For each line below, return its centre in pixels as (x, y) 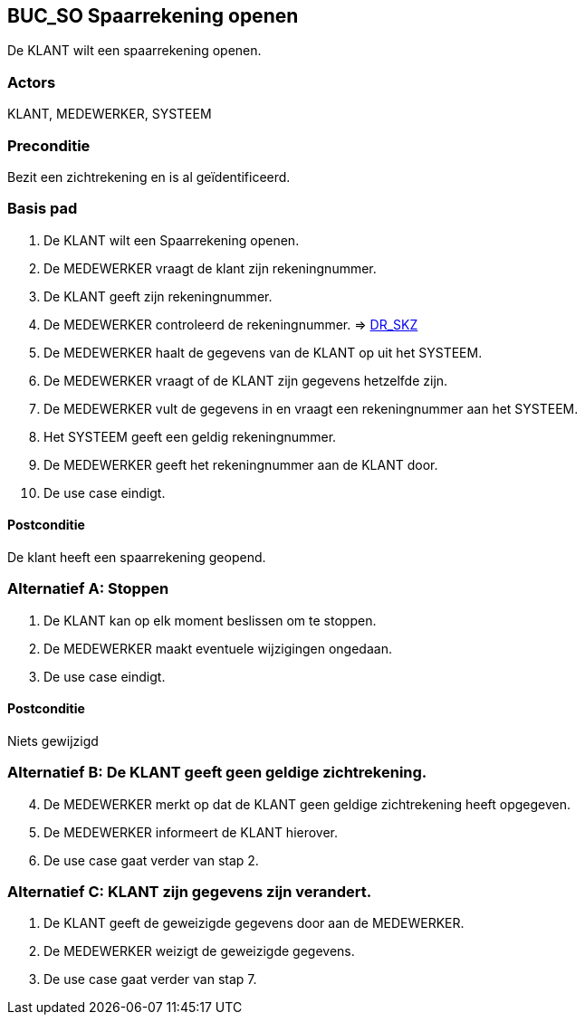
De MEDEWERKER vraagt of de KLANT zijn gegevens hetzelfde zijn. (246, 380)
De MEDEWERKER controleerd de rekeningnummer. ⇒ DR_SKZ (231, 324)
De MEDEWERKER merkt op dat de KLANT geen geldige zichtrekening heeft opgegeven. (307, 804)
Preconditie (49, 145)
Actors (32, 82)
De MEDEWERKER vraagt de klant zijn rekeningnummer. (210, 268)
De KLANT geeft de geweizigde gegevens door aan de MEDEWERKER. (254, 923)
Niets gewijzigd (53, 740)
